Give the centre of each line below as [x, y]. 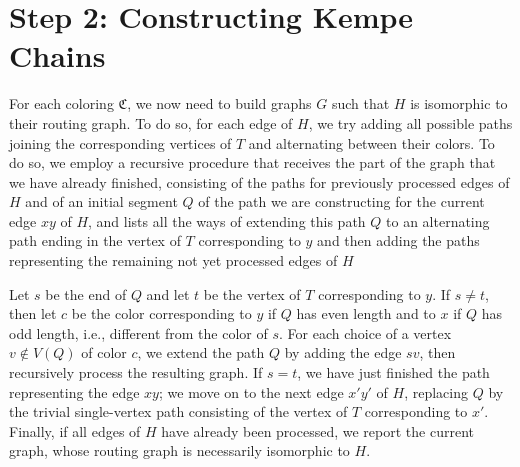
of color [104, 352]
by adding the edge [343, 352]
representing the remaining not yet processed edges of [173, 260]
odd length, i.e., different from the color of [138, 332]
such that [360, 103]
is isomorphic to [459, 103]
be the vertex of [252, 293]
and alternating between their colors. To [371, 142]
